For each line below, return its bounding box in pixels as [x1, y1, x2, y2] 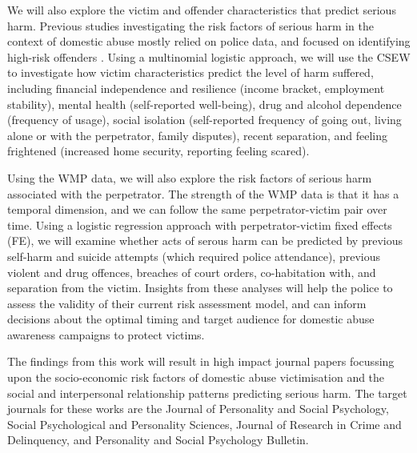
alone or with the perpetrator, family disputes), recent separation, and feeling [7, 126, 387, 143]
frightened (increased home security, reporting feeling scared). [7, 142, 310, 159]
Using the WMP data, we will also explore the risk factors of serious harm [7, 169, 372, 186]
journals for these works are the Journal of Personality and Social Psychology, [7, 400, 389, 417]
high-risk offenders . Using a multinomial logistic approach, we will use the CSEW [7, 48, 411, 65]
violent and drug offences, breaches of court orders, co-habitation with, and [7, 263, 376, 280]
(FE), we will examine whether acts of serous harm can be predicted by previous [7, 232, 403, 249]
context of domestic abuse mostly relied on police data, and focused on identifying [7, 33, 411, 50]
